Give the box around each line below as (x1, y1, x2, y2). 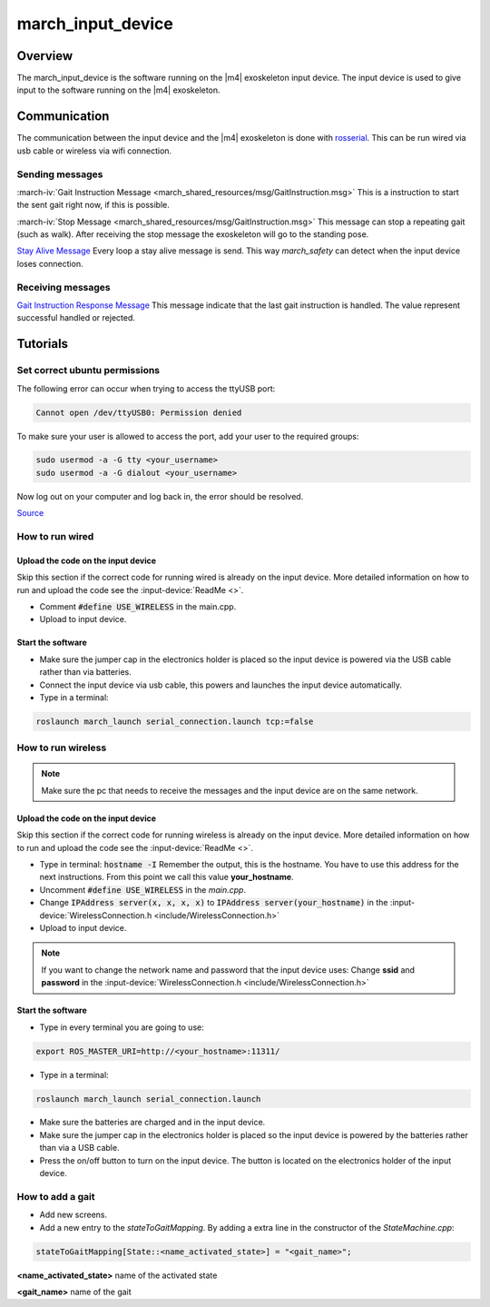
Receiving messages (16, 281, 111, 293)
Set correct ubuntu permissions (16, 364, 161, 377)
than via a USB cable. (39, 1143, 120, 1154)
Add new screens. (39, 1209, 108, 1221)
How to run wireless (16, 741, 107, 754)
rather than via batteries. (39, 667, 132, 678)
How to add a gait (16, 1190, 95, 1203)
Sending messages (16, 168, 103, 181)
